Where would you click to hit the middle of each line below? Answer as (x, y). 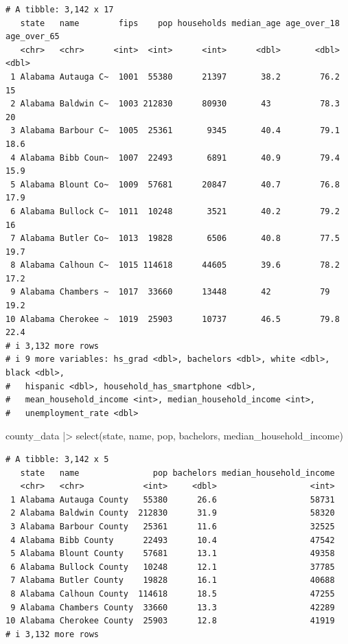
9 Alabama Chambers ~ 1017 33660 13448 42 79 (170, 292)
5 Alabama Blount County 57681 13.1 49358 (173, 554)
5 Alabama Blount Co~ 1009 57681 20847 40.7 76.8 (175, 184)
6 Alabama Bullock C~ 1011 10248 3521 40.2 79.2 (175, 211)
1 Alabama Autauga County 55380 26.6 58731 (173, 499)
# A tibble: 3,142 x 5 (57, 459)
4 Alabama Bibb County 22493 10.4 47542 (173, 540)
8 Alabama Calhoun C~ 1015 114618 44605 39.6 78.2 (175, 265)
